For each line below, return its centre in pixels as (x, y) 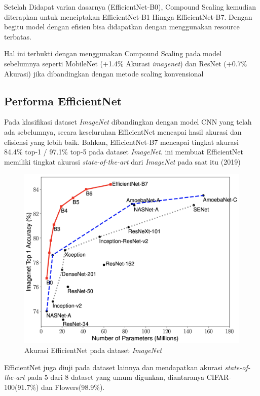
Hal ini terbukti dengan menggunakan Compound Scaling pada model (113, 53)
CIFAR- (219, 377)
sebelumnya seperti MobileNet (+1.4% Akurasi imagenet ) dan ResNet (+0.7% (126, 63)
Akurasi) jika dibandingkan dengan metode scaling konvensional (104, 73)
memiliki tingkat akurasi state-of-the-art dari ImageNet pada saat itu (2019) (122, 161)
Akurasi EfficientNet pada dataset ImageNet (93, 350)
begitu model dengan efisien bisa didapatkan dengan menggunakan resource (122, 27)
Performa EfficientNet (63, 101)
